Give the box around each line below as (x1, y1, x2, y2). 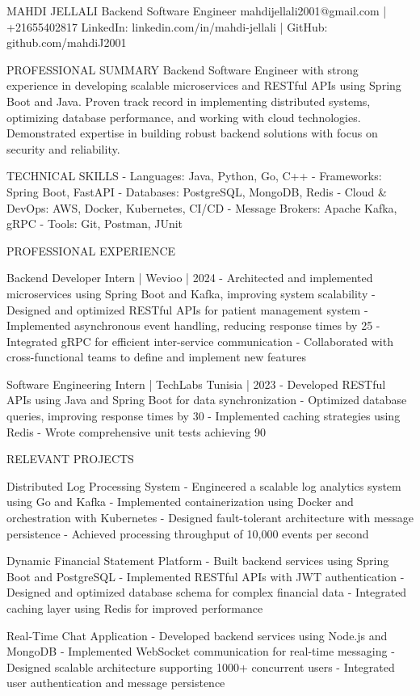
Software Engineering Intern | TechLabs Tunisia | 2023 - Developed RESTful (6, 375, 386, 392)
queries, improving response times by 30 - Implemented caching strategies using (6, 407, 401, 424)
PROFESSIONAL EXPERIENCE (6, 242, 176, 259)
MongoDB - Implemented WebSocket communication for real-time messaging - (6, 643, 395, 660)
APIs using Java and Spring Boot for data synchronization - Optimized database (6, 391, 407, 408)
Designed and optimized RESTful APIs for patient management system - (6, 301, 368, 318)
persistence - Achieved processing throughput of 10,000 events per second (6, 525, 369, 542)
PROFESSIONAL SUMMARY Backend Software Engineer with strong (6, 61, 359, 78)
